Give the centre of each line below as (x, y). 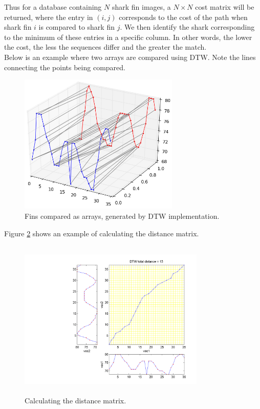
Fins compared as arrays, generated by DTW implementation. (122, 216)
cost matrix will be (225, 7)
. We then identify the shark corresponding (187, 27)
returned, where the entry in (49, 17)
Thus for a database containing (53, 7)
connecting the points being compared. (65, 67)
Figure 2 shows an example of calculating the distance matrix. (102, 233)
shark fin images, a (141, 7)
